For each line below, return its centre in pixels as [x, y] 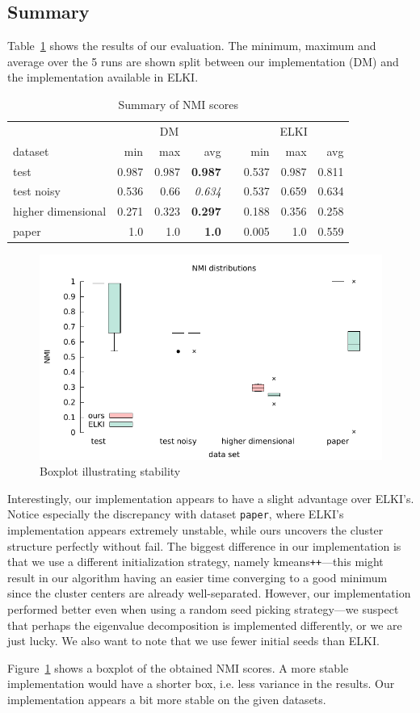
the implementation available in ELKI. [103, 77]
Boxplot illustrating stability [110, 471]
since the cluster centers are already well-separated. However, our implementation [209, 593]
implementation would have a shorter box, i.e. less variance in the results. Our [201, 684]
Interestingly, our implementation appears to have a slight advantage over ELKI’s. [211, 498]
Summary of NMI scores [178, 104]
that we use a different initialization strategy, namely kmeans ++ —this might [195, 562]
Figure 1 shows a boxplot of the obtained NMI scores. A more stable [178, 667]
